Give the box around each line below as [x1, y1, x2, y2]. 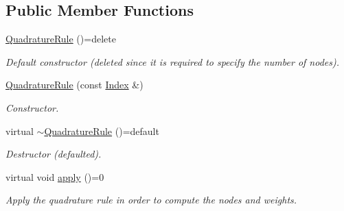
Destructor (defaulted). [5, 147, 102, 161]
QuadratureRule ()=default [44, 123, 159, 138]
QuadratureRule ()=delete [5, 32, 116, 46]
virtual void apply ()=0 [5, 169, 104, 184]
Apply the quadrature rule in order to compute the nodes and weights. [5, 193, 297, 207]
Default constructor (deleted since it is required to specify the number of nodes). [5, 54, 339, 69]
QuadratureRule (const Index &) [5, 77, 144, 92]
